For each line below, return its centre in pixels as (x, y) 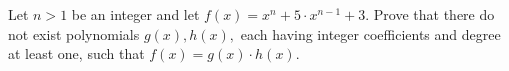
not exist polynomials (74, 33)
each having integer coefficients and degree (370, 33)
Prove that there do (434, 14)
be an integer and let (135, 14)
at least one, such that (76, 53)
